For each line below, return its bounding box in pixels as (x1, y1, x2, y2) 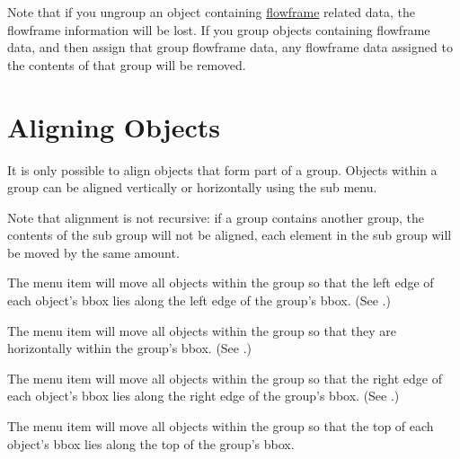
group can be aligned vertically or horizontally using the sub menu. (7, 178, 377, 197)
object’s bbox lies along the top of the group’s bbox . (7, 434, 295, 453)
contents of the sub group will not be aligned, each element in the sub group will (7, 225, 452, 244)
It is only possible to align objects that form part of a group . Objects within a (7, 160, 438, 179)
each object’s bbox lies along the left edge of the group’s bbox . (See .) (7, 291, 391, 310)
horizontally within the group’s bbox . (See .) (7, 339, 252, 357)
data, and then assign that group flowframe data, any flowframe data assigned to (7, 38, 453, 57)
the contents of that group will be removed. (7, 55, 246, 74)
